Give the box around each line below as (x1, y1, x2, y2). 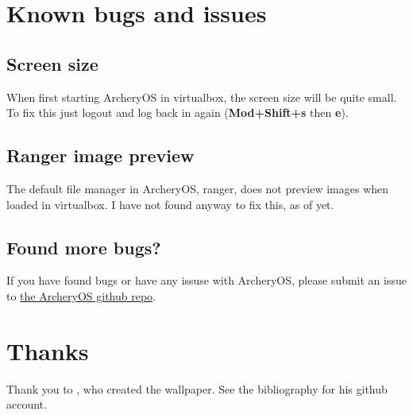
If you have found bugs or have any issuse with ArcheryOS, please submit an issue (6, 272, 407, 289)
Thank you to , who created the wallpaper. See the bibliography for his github (6, 380, 388, 397)
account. (6, 396, 47, 413)
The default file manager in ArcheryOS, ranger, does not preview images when (6, 180, 389, 196)
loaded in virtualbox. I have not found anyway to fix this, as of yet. (6, 196, 334, 212)
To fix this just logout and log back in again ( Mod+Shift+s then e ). (6, 104, 349, 121)
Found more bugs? (6, 235, 161, 259)
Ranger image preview (6, 143, 195, 168)
